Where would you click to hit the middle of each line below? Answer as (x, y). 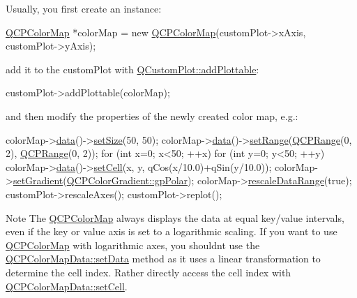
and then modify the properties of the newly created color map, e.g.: (152, 116)
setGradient (38, 180)
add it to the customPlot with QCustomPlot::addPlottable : (132, 69)
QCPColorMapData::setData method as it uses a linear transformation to (163, 259)
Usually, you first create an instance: (84, 8)
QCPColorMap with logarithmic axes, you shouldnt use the (133, 245)
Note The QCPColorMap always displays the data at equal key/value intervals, (175, 217)
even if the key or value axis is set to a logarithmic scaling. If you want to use (172, 231)
